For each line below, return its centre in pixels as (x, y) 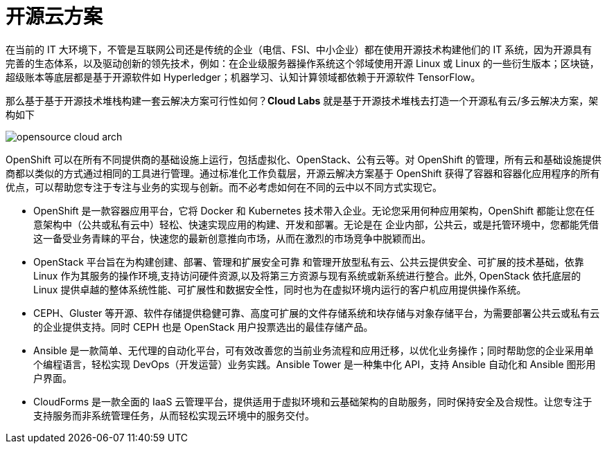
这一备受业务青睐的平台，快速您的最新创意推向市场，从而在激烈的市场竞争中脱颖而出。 (232, 238)
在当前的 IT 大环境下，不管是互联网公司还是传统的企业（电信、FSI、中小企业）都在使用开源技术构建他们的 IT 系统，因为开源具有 (299, 49)
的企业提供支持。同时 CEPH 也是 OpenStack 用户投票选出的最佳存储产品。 (203, 327)
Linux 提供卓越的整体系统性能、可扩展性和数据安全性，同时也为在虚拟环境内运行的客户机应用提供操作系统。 (280, 289)
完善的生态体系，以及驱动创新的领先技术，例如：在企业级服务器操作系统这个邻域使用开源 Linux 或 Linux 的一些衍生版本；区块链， (302, 63)
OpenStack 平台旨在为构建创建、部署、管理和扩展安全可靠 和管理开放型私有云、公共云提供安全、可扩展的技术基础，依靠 (309, 262)
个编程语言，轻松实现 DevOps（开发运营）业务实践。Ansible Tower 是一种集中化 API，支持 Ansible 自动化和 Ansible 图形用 (315, 364)
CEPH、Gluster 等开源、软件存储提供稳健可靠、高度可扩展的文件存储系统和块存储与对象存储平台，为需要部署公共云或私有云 (317, 313)
